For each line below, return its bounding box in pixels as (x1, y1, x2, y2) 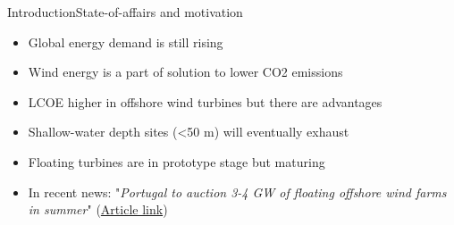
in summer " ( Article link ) (28, 200, 168, 219)
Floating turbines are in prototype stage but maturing (28, 152, 325, 171)
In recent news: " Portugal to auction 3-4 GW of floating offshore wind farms (28, 182, 447, 201)
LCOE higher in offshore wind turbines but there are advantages (28, 92, 383, 111)
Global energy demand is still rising (28, 32, 223, 51)
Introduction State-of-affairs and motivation (7, 3, 243, 21)
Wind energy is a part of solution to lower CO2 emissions (28, 62, 343, 81)
